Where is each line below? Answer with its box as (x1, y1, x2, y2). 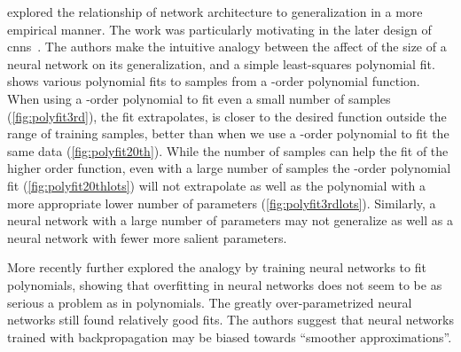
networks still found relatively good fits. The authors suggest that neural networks (7, 310, 454, 329)
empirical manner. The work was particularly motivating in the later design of (7, 20, 432, 38)
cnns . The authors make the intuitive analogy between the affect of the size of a (7, 37, 447, 56)
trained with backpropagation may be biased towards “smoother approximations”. (7, 327, 452, 346)
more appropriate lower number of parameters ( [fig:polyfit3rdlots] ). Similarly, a (7, 193, 436, 212)
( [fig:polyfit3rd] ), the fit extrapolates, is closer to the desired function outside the (7, 106, 447, 125)
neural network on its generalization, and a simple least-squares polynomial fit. (7, 54, 435, 73)
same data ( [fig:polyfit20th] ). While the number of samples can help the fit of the (7, 141, 449, 160)
